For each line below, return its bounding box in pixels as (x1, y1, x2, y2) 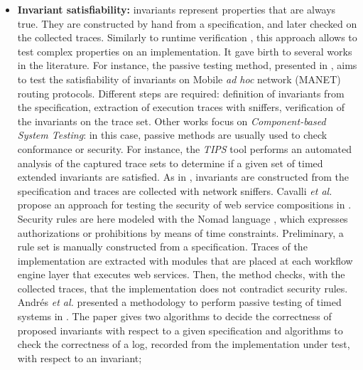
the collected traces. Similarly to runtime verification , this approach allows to (17, 30, 357, 45)
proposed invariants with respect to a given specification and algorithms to (17, 322, 343, 337)
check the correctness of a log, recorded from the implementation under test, (17, 337, 350, 351)
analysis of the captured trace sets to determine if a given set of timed (17, 155, 323, 170)
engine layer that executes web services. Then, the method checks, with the (17, 267, 345, 282)
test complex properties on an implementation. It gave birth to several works (17, 43, 352, 58)
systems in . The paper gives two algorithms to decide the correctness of (17, 309, 332, 324)
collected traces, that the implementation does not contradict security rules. (17, 280, 348, 295)
